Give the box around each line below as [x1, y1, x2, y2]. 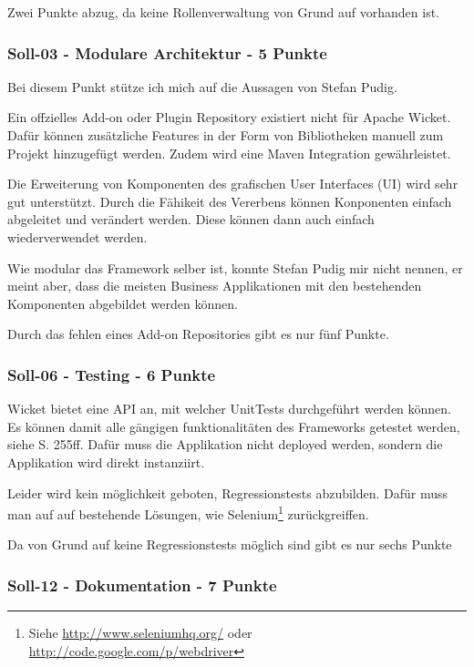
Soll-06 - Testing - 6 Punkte [7, 363, 216, 385]
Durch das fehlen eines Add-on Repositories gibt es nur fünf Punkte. [7, 324, 389, 344]
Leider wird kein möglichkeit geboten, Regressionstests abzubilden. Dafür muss [7, 483, 448, 502]
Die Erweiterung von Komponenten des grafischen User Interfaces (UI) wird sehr [7, 174, 459, 193]
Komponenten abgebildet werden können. [7, 293, 238, 313]
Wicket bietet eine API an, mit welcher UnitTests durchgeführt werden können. [7, 399, 452, 418]
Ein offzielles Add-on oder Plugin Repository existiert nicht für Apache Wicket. [7, 108, 451, 127]
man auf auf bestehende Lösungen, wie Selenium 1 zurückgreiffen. [7, 502, 369, 523]
